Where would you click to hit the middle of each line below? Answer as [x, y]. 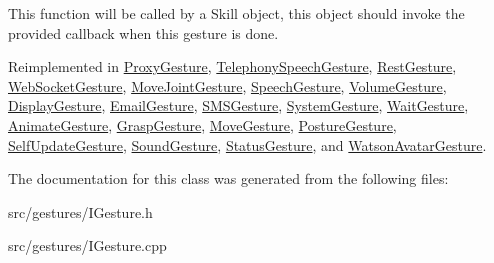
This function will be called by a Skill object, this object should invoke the [236, 13]
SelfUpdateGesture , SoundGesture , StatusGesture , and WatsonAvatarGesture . [247, 144]
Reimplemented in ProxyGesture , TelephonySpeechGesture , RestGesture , [232, 66]
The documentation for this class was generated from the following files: [228, 178]
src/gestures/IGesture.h [80, 211]
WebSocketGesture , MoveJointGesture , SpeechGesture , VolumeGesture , [227, 85]
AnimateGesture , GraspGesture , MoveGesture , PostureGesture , [202, 124]
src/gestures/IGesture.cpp [87, 245]
